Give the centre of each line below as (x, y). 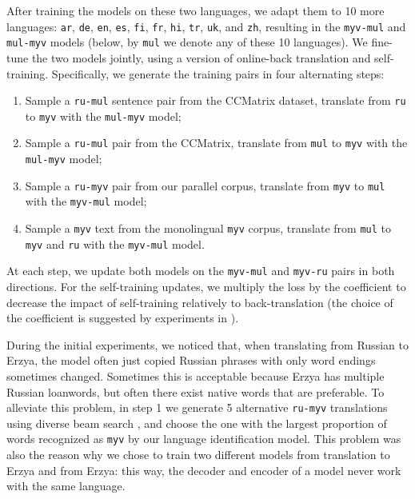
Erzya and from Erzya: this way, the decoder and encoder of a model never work (204, 470)
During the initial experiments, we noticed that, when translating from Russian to (207, 344)
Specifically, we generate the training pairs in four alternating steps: (218, 73)
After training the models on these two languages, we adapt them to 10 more (196, 10)
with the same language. (66, 486)
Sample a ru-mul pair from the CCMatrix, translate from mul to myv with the (216, 143)
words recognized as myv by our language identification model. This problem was (204, 439)
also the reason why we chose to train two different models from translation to (198, 455)
